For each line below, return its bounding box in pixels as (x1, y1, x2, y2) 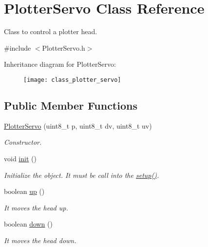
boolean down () (4, 219, 53, 229)
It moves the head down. (4, 235, 76, 245)
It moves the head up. (4, 202, 68, 212)
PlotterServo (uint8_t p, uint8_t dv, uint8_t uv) (4, 120, 152, 131)
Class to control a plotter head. (4, 26, 97, 37)
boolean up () (4, 186, 45, 196)
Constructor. (4, 137, 42, 147)
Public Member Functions (4, 97, 137, 113)
